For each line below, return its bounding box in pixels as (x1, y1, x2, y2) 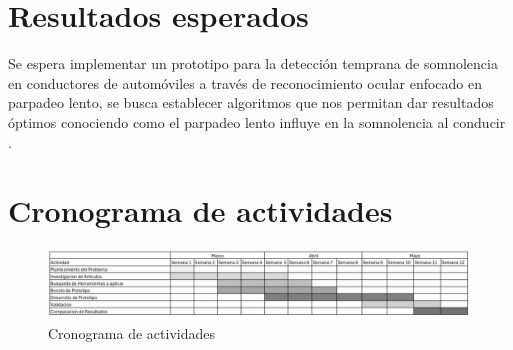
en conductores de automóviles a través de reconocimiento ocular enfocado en (8, 72, 483, 93)
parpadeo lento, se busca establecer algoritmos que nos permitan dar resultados (8, 92, 494, 113)
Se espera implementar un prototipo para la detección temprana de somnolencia (8, 53, 498, 74)
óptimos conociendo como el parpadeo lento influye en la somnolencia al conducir (8, 111, 506, 132)
